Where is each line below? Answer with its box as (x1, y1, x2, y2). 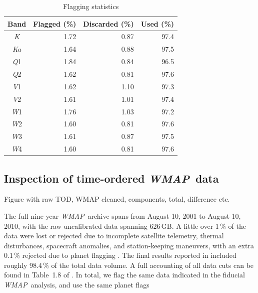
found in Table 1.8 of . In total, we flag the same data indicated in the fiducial (4, 269, 245, 280)
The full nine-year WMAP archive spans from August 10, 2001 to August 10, (4, 210, 241, 221)
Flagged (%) (33, 18, 76, 29)
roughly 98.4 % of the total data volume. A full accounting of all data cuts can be (4, 259, 254, 270)
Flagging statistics (62, 1, 119, 11)
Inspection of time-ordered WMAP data (4, 170, 219, 186)
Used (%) (140, 18, 174, 29)
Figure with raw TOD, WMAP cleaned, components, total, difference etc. (4, 194, 230, 204)
